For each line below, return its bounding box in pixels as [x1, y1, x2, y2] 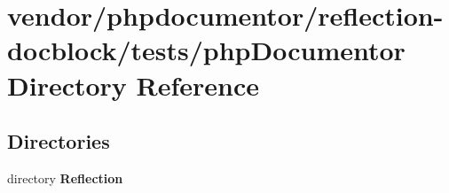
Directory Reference [7, 66, 260, 103]
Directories [7, 127, 110, 155]
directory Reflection [7, 168, 123, 187]
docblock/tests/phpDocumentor [7, 32, 406, 68]
